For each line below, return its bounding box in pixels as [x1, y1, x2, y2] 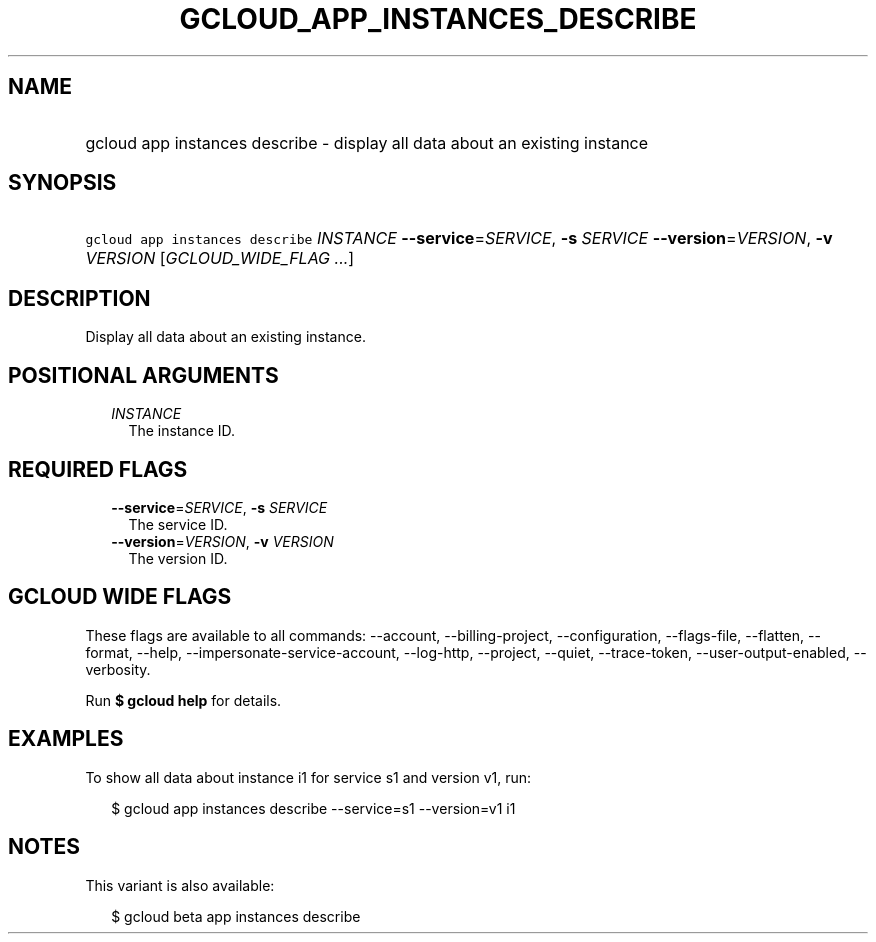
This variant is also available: [85, 876, 275, 894]
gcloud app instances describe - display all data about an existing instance [85, 132, 649, 153]
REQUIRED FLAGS [8, 456, 188, 482]
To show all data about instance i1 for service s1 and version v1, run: [85, 768, 532, 786]
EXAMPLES [8, 726, 124, 752]
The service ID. [128, 515, 228, 533]
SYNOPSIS [8, 170, 117, 196]
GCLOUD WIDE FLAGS [8, 584, 232, 610]
